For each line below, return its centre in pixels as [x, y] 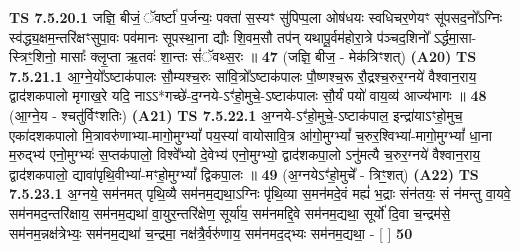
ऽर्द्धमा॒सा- [455, 36]
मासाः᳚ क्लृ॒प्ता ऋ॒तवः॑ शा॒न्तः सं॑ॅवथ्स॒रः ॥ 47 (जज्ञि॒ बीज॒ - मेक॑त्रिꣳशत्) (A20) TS [268, 56]
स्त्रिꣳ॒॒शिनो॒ [32, 56]
